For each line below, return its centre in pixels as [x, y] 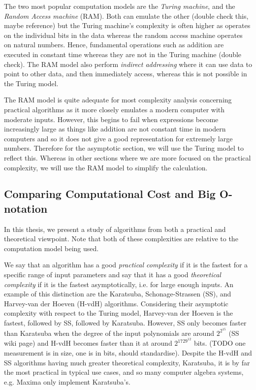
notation [26, 208]
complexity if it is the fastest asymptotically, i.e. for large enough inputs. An [119, 284]
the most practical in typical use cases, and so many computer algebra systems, [124, 372]
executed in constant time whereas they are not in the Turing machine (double [123, 54]
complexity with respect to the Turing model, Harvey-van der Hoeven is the [119, 313]
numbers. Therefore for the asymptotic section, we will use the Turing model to [124, 148]
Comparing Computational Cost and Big [110, 194]
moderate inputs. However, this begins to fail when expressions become [111, 119]
